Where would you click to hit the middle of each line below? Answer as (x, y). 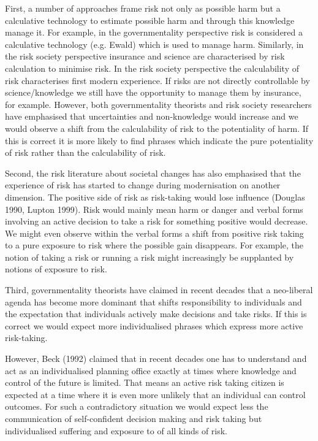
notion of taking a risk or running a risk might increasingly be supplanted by (150, 257)
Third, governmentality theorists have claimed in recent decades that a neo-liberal (159, 290)
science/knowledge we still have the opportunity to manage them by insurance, (153, 92)
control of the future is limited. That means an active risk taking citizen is (145, 382)
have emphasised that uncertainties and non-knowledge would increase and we (152, 116)
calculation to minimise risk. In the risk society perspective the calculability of (152, 68)
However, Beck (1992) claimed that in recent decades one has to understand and (156, 359)
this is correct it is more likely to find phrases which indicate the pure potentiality (159, 140)
